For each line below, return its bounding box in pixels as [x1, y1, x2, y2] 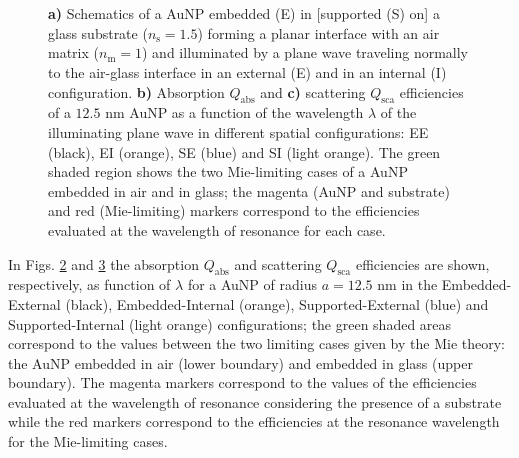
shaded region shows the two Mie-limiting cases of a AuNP [48, 161, 408, 182]
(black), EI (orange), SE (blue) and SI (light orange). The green [48, 141, 441, 162]
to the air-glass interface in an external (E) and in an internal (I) [48, 61, 447, 82]
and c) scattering [260, 81, 366, 102]
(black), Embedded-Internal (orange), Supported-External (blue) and [65, 293, 489, 314]
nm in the [377, 274, 438, 295]
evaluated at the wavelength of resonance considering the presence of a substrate [8, 391, 502, 412]
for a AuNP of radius [187, 274, 317, 295]
